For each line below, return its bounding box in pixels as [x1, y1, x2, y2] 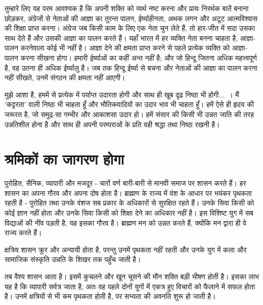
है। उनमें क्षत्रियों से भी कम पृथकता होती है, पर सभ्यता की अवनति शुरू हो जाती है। [5, 291, 216, 301]
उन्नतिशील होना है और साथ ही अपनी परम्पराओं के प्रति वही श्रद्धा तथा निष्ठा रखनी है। [5, 119, 220, 129]
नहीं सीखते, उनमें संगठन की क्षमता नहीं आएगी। [5, 72, 125, 83]
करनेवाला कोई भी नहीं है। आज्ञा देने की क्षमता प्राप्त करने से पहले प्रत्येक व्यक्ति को [20, 42, 230, 53]
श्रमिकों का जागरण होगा [5, 148, 124, 169]
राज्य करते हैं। [5, 227, 42, 238]
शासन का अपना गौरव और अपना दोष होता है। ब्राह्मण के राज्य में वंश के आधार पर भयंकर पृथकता [5, 187, 252, 198]
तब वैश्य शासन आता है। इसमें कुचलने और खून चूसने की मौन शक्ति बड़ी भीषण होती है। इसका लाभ [5, 271, 259, 281]
